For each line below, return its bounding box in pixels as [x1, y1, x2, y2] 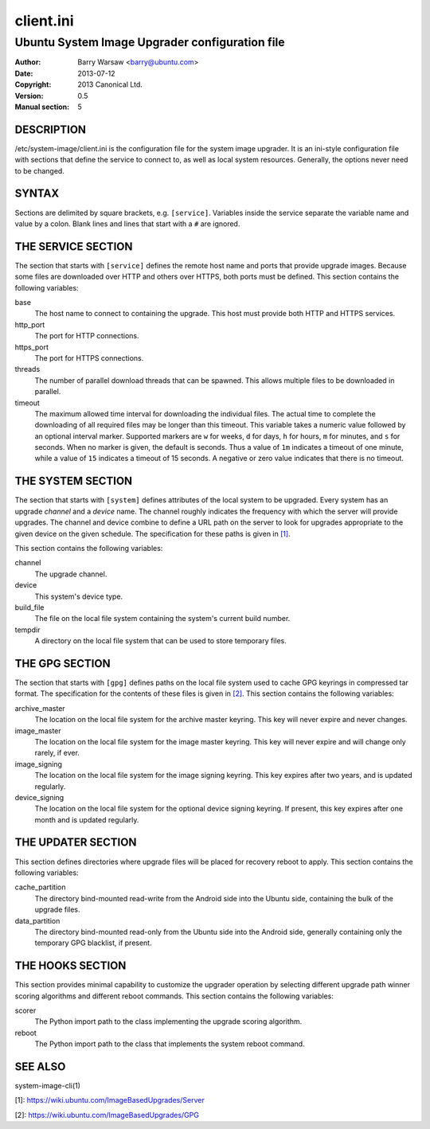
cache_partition [14, 882, 66, 892]
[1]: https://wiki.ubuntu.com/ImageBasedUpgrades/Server [14, 1096, 205, 1105]
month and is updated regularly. [34, 815, 139, 824]
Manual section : [14, 102, 70, 111]
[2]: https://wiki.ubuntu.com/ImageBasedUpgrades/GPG [14, 1110, 199, 1119]
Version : [14, 91, 44, 100]
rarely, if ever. [34, 748, 80, 758]
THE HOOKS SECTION [14, 959, 127, 973]
